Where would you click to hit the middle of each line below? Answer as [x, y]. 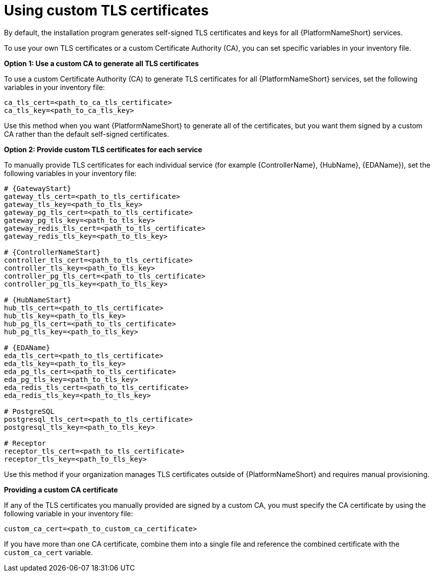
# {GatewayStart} [38, 188]
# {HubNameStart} [38, 300]
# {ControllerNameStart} [52, 252]
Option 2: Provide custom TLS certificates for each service [103, 149]
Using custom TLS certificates [107, 10]
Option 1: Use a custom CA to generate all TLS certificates [102, 63]
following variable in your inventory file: [68, 513]
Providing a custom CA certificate [61, 489]
